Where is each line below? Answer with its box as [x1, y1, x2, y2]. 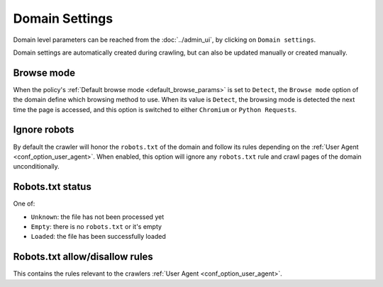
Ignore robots [13, 124, 74, 136]
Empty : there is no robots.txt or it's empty [30, 223, 162, 230]
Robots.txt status [13, 181, 91, 193]
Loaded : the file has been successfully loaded [30, 232, 166, 241]
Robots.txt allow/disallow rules [13, 251, 154, 263]
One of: [13, 199, 35, 208]
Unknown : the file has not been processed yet [30, 213, 165, 221]
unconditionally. [13, 162, 60, 171]
